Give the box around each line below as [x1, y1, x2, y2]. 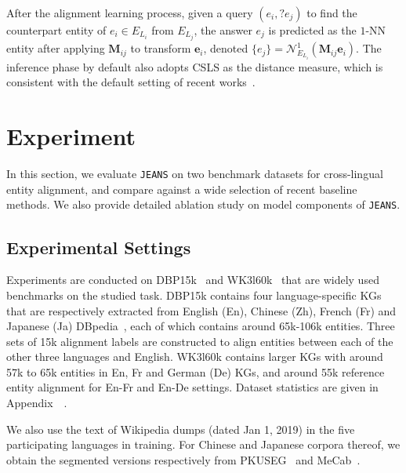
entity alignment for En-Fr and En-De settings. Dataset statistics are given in [6, 379, 379, 395]
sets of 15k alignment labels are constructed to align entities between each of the [6, 333, 393, 349]
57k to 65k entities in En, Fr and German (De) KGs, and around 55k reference [6, 363, 385, 380]
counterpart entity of [6, 22, 107, 38]
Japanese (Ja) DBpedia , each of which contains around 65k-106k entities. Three [6, 318, 395, 334]
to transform [130, 40, 191, 56]
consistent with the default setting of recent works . [6, 74, 256, 90]
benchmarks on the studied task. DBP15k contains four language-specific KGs [6, 286, 382, 303]
